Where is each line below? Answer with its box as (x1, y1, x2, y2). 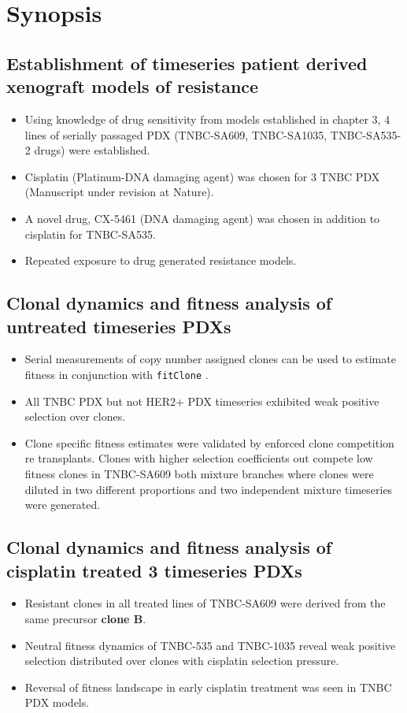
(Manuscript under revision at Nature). (24, 184, 214, 200)
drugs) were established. (34, 142, 150, 158)
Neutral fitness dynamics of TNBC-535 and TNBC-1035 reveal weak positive (24, 637, 396, 653)
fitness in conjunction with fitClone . (24, 366, 209, 382)
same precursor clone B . (24, 610, 146, 626)
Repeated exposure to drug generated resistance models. (24, 252, 297, 269)
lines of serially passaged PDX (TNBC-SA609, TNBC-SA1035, (24, 126, 327, 143)
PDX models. (24, 694, 90, 711)
